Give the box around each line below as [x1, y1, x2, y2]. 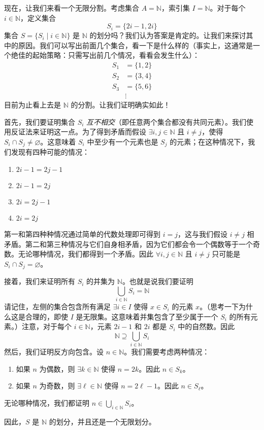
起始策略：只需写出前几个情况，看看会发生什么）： [32, 50, 200, 60]
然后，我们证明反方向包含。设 [4, 346, 104, 357]
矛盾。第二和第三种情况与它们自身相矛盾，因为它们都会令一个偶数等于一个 [4, 238, 253, 249]
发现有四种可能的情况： [11, 147, 89, 157]
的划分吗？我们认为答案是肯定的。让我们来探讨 [89, 30, 246, 41]
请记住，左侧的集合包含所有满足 [4, 301, 111, 312]
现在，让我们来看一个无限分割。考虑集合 [4, 3, 139, 13]
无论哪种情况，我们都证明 [4, 397, 89, 408]
